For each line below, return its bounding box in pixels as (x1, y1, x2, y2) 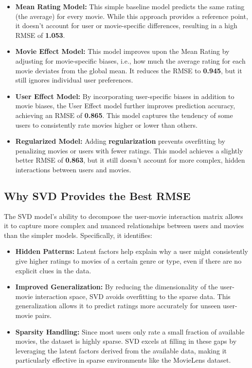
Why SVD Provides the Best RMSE (4, 188, 191, 203)
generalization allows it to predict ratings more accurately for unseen (15, 301, 221, 311)
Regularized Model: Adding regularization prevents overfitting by (15, 136, 225, 146)
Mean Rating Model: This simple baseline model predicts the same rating (15, 1, 245, 11)
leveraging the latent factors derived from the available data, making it (15, 345, 227, 355)
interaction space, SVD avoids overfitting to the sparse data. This (35, 291, 231, 301)
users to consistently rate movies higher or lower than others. (15, 119, 198, 130)
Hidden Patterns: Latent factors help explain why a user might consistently (15, 246, 248, 256)
